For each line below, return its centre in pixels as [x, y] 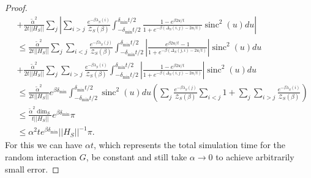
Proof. [16, 7]
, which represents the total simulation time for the [189, 145]
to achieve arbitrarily [255, 157]
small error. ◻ [32, 169]
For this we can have [44, 145]
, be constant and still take [137, 157]
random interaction [41, 157]
